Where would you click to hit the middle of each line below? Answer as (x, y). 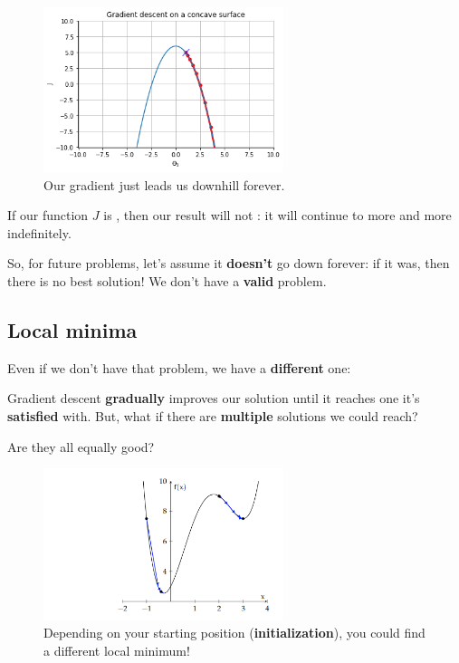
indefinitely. (39, 232)
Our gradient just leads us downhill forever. (164, 184)
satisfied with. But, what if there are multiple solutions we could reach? (213, 415)
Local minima (72, 329)
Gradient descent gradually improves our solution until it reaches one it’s (214, 398)
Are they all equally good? (81, 446)
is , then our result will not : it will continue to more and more (277, 215)
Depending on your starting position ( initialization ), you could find (234, 633)
